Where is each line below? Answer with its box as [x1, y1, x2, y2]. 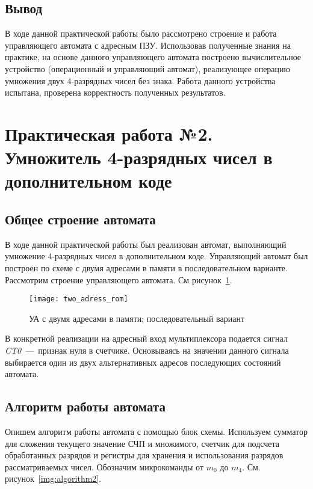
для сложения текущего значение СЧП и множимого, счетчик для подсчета [5, 437, 280, 449]
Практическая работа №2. [5, 121, 213, 146]
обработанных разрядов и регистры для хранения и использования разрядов [5, 449, 284, 461]
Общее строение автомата [5, 209, 156, 228]
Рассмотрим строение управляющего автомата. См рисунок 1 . [5, 273, 232, 286]
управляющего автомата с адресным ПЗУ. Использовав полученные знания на [5, 38, 291, 51]
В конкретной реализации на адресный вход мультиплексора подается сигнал [5, 332, 288, 345]
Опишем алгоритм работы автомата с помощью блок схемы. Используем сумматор [5, 425, 308, 437]
